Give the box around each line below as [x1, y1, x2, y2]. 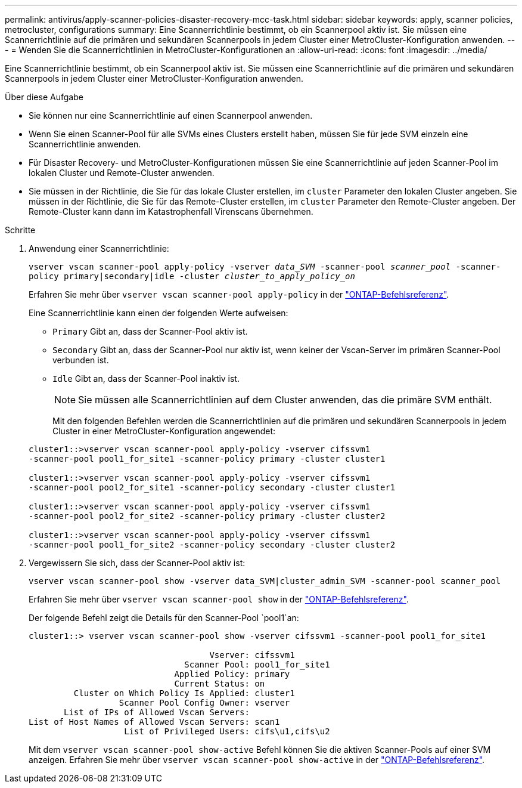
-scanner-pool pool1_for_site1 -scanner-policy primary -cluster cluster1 [29, 454, 386, 463]
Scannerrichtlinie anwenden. [29, 139, 141, 149]
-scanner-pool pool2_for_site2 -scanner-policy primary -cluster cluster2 [29, 511, 386, 521]
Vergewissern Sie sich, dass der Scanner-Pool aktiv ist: [29, 558, 246, 568]
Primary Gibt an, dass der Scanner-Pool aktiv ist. [52, 326, 248, 336]
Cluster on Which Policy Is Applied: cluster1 [73, 688, 295, 698]
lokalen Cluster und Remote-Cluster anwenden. [29, 168, 215, 178]
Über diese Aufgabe [5, 92, 83, 102]
